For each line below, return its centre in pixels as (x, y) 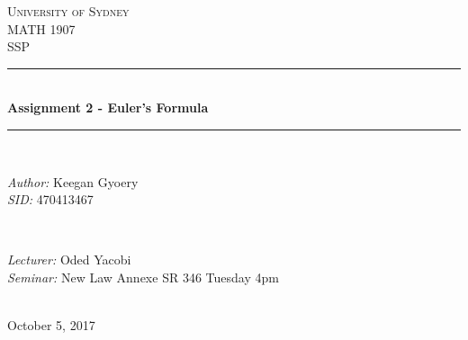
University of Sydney (68, 11)
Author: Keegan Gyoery (73, 181)
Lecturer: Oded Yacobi (69, 259)
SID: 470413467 (50, 199)
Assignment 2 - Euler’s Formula (108, 107)
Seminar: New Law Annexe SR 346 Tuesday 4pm (143, 277)
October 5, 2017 (51, 325)
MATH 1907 (41, 28)
